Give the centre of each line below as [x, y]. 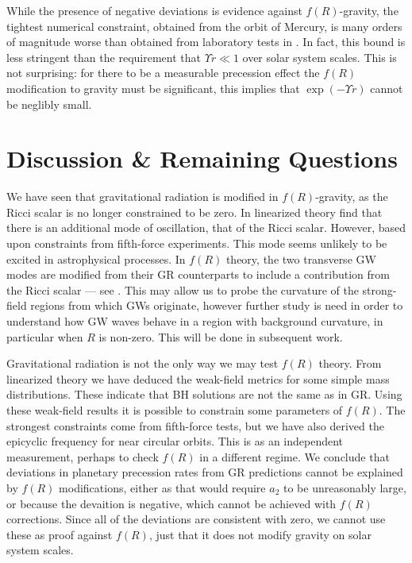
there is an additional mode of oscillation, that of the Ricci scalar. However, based [206, 228]
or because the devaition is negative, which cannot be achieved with [171, 503]
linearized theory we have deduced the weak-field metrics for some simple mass [198, 378]
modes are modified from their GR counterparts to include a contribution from [198, 274]
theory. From [350, 363]
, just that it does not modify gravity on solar [260, 534]
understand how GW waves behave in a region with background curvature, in [195, 321]
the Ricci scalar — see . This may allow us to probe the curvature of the [183, 289]
